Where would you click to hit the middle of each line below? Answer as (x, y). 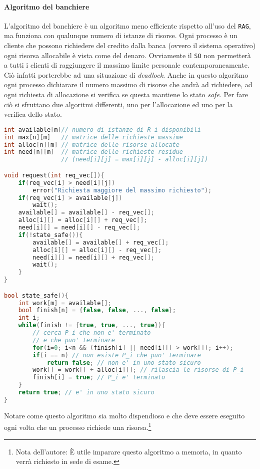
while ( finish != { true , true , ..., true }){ (92, 325)
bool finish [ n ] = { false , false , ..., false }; (97, 310)
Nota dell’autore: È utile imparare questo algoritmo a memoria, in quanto (129, 451)
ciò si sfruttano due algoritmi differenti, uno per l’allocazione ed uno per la (118, 104)
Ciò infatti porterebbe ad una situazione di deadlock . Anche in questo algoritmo (126, 74)
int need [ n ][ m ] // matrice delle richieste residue (94, 152)
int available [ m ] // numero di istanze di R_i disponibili (102, 130)
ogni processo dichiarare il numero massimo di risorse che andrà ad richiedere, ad (128, 84)
